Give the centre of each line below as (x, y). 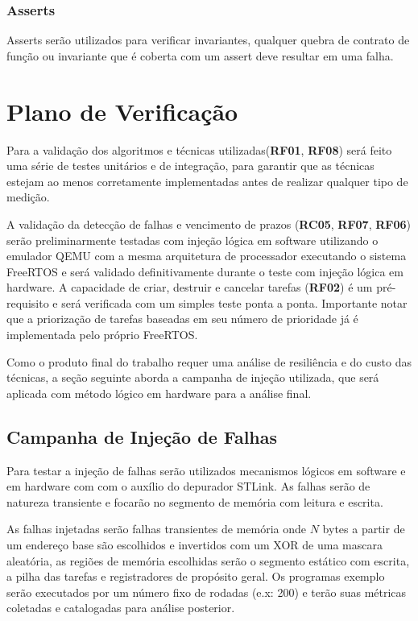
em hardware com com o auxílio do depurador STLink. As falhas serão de (188, 486)
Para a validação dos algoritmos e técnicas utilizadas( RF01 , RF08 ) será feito (199, 149)
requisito (28, 302)
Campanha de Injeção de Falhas (142, 436)
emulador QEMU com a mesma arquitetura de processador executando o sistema (207, 256)
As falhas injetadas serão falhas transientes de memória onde (157, 529)
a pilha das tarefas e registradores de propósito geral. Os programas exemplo (196, 576)
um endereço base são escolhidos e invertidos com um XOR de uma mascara (195, 545)
